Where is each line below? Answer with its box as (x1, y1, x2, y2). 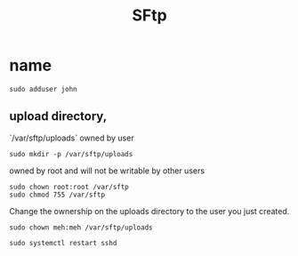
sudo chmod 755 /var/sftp (9, 190, 105, 199)
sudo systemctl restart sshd (9, 238, 117, 247)
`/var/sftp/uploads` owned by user (9, 132, 135, 143)
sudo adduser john (9, 84, 77, 93)
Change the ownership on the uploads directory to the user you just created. (9, 205, 290, 216)
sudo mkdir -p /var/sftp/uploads (9, 149, 133, 158)
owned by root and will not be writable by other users (9, 165, 205, 176)
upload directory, (9, 108, 108, 124)
